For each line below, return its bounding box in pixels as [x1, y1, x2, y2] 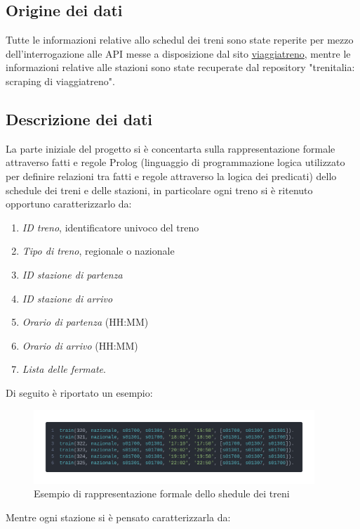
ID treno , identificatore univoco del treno [22, 219, 199, 234]
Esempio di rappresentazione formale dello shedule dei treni [34, 486, 290, 501]
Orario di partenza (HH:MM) [22, 314, 149, 329]
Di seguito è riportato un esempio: [6, 385, 153, 400]
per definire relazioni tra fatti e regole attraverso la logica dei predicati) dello [6, 168, 337, 183]
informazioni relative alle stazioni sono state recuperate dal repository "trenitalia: [6, 60, 355, 75]
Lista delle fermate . [22, 362, 106, 376]
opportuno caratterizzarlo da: [6, 196, 132, 211]
